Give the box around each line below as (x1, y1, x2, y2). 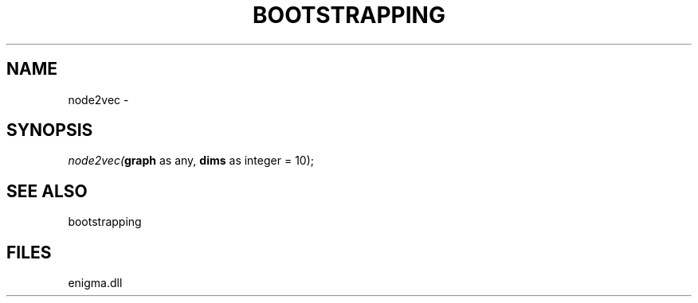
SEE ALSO (6, 181, 88, 201)
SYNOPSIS (6, 120, 93, 141)
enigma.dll (68, 276, 123, 290)
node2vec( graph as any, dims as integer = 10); (68, 153, 314, 168)
